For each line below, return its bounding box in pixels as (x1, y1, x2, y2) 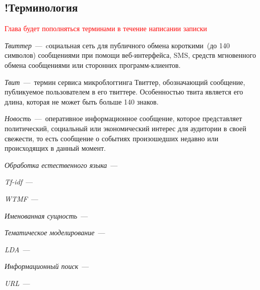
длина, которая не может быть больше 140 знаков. (5, 96, 159, 107)
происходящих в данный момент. (5, 143, 106, 153)
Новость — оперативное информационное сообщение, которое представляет (5, 113, 242, 124)
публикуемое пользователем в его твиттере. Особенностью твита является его (5, 86, 243, 97)
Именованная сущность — (5, 210, 88, 221)
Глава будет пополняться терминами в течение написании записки (5, 23, 207, 34)
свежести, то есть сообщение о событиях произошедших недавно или (5, 133, 219, 143)
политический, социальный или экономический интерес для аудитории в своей (5, 123, 246, 133)
